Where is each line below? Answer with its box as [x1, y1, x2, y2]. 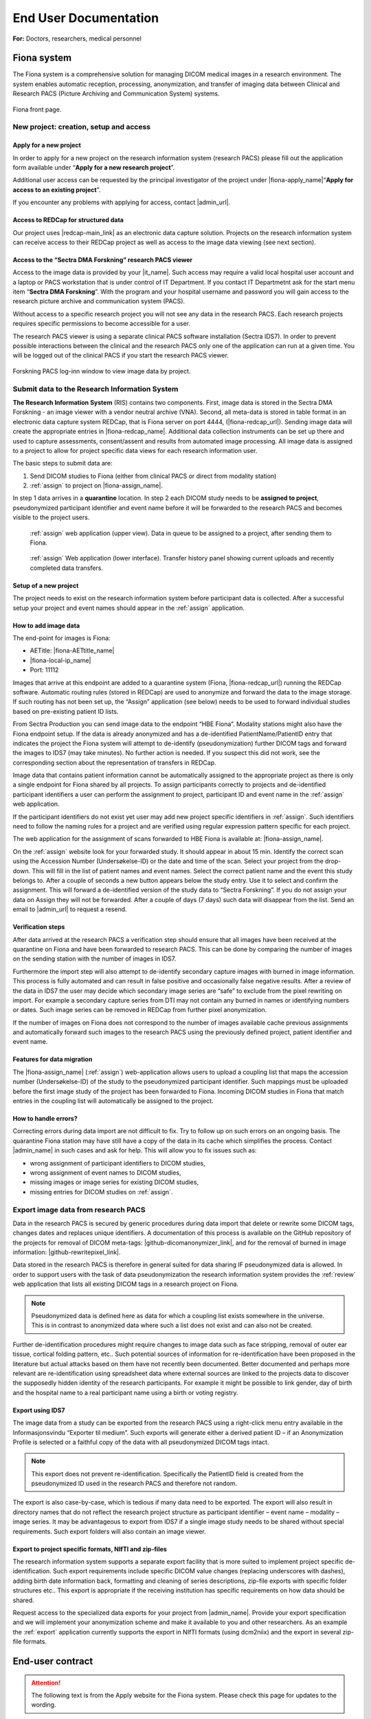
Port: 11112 [30, 666, 59, 674]
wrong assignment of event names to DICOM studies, [30, 1168, 181, 1176]
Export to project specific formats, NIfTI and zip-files [12, 1544, 168, 1553]
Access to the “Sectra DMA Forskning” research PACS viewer [12, 255, 193, 264]
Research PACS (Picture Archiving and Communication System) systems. [12, 89, 220, 98]
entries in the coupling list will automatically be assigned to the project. [12, 1097, 214, 1105]
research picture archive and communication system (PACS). [12, 297, 185, 305]
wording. [31, 1700, 56, 1709]
